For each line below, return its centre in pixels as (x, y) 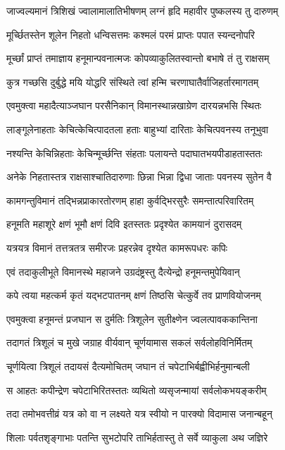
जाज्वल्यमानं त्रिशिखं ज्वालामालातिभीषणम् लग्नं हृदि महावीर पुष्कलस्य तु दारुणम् (142, 11)
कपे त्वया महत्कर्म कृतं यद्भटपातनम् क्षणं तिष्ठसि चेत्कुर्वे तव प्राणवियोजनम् (134, 295)
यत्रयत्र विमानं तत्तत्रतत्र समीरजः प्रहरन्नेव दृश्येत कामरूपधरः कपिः (117, 247)
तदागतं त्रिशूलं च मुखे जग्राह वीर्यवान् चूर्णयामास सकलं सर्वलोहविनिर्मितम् (129, 342)
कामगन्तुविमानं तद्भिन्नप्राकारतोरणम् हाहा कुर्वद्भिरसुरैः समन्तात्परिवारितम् (130, 200)
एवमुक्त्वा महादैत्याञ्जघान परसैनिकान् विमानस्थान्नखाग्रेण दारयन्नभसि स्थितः (134, 105)
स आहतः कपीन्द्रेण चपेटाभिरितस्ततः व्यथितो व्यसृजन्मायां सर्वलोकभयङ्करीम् (137, 390)
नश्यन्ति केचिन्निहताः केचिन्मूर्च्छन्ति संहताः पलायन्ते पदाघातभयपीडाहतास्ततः (134, 153)
